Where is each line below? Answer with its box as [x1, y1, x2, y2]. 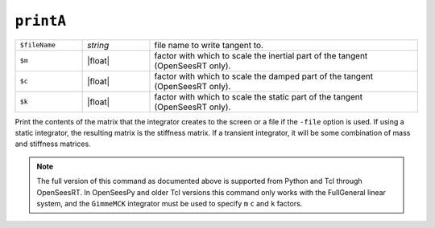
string [87, 39, 110, 51]
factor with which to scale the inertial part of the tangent [154, 50, 368, 61]
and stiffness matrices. [14, 139, 92, 149]
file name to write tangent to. [154, 39, 263, 51]
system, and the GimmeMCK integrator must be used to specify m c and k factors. [36, 198, 303, 208]
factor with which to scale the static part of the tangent [154, 91, 362, 102]
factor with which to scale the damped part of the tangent [154, 71, 374, 82]
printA [14, 12, 67, 30]
